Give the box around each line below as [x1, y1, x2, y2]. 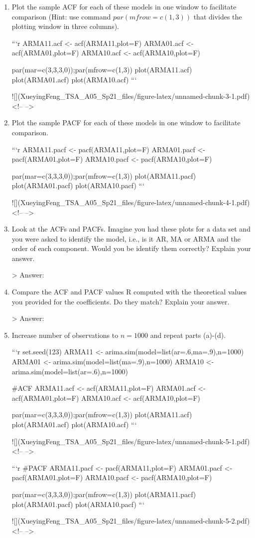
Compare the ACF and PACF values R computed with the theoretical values [11, 286, 247, 297]
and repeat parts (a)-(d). [150, 329, 226, 340]
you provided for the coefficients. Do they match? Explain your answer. [11, 296, 230, 306]
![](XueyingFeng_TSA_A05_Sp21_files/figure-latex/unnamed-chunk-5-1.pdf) [11, 436, 250, 446]
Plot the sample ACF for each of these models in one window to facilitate [11, 1, 237, 11]
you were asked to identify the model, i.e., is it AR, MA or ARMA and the [11, 233, 241, 244]
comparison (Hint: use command [11, 11, 111, 21]
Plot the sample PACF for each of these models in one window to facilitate [11, 117, 241, 128]
